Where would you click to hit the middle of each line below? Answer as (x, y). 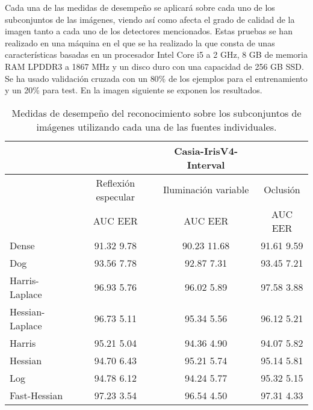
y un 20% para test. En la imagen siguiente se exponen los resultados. (134, 90)
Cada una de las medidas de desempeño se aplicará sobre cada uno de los (140, 7)
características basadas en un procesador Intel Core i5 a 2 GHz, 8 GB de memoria (156, 54)
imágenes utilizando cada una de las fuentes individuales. (156, 126)
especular (116, 196)
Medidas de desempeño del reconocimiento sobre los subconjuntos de (156, 113)
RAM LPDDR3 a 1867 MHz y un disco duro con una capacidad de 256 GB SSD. (154, 66)
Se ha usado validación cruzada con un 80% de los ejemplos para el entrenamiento (156, 78)
